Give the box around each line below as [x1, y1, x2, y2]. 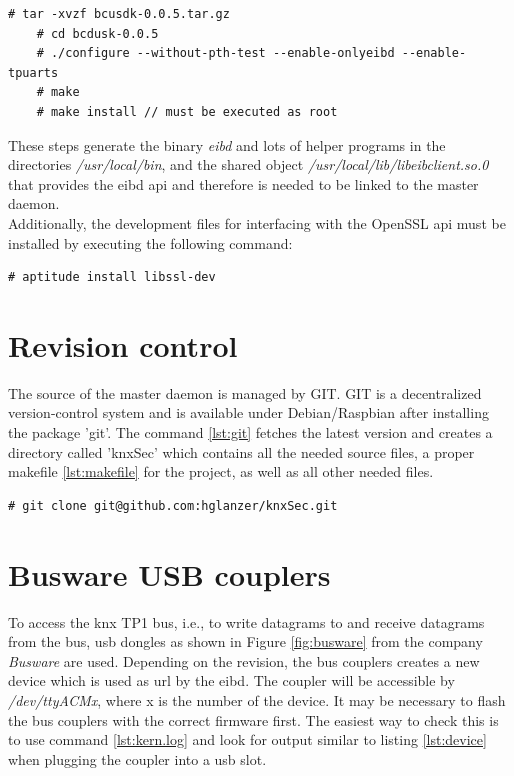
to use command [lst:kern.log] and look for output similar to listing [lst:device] [8, 729, 487, 750]
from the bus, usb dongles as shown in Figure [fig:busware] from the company [8, 631, 483, 652]
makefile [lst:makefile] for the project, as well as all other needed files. [8, 461, 434, 482]
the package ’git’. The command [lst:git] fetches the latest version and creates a [8, 422, 493, 443]
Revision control [8, 324, 238, 365]
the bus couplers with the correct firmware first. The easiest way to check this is [8, 709, 499, 730]
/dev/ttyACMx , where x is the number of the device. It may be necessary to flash [8, 689, 506, 710]
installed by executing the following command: [8, 232, 293, 253]
